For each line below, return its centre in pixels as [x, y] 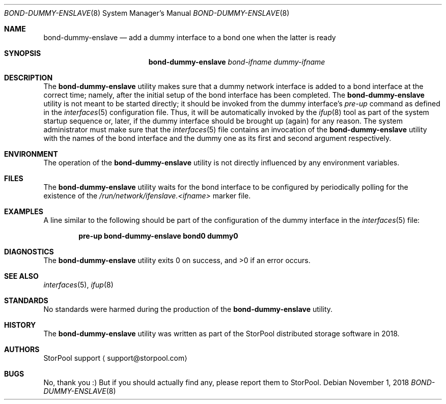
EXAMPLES [24, 211]
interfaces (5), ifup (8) [78, 285]
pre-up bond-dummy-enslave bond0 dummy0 [158, 236]
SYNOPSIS [23, 53]
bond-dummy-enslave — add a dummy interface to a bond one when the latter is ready [190, 37]
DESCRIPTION [29, 78]
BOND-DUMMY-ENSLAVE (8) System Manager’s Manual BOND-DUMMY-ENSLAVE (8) [147, 13]
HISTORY [20, 325]
